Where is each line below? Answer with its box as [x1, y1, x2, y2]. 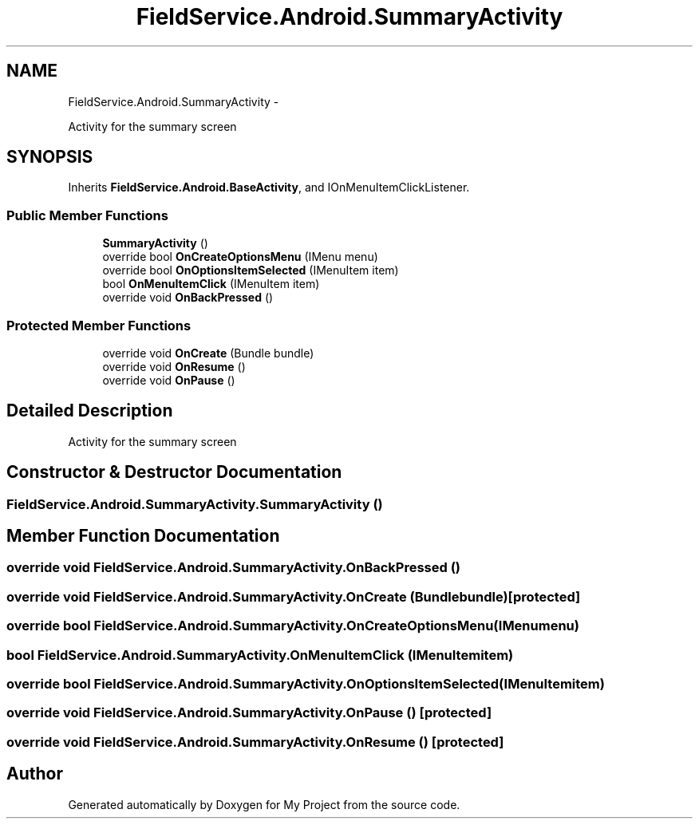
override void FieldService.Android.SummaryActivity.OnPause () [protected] [6, 705, 492, 721]
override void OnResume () [102, 359, 246, 373]
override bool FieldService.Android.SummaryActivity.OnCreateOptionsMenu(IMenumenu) [6, 618, 579, 634]
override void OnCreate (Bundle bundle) [102, 345, 314, 360]
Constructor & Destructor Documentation [6, 462, 342, 483]
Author [6, 764, 63, 784]
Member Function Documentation [6, 526, 280, 547]
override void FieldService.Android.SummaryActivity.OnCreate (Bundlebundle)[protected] [6, 588, 581, 605]
